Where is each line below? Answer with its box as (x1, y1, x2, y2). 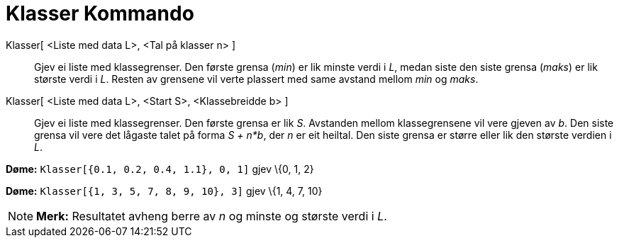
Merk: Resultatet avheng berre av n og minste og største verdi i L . (36, 208, 387, 223)
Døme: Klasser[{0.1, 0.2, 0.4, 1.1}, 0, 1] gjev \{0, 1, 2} (6, 162, 314, 175)
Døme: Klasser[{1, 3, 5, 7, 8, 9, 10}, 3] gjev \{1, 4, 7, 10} (6, 184, 323, 197)
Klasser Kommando (6, 1, 194, 26)
